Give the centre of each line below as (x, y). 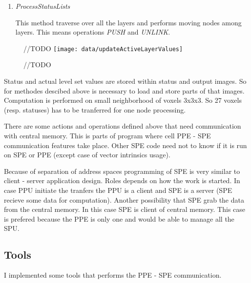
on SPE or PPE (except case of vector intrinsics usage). (87, 155)
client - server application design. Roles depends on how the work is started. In (122, 180)
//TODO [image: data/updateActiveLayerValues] (103, 48)
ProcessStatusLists (43, 6)
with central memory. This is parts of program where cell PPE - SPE (107, 135)
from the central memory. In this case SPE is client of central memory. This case (125, 209)
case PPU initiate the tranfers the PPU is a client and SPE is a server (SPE (118, 190)
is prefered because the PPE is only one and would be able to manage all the (119, 218)
